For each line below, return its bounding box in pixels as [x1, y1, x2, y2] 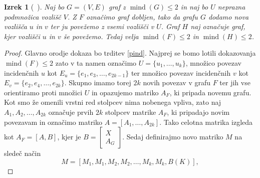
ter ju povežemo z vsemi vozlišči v [50, 21, 154, 32]
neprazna [217, 2, 245, 12]
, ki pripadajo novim [167, 106, 230, 117]
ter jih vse [219, 77, 250, 88]
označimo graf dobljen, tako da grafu [86, 11, 198, 22]
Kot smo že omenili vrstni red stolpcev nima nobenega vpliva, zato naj [4, 97, 221, 107]
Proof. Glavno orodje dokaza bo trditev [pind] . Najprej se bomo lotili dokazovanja [4, 48, 256, 58]
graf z [108, 2, 126, 12]
